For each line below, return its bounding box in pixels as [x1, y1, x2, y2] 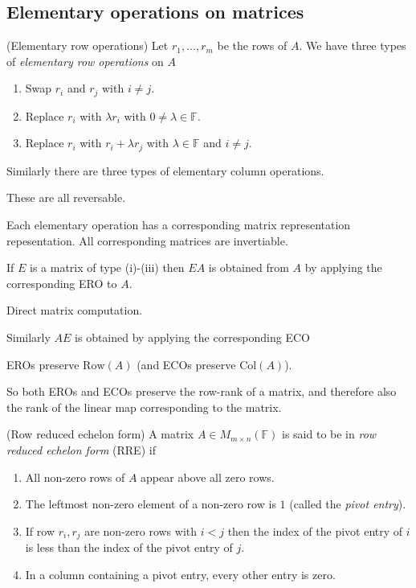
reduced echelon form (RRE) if [6, 442, 156, 458]
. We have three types [299, 37, 406, 54]
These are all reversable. [6, 189, 126, 206]
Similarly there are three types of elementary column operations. [6, 162, 324, 179]
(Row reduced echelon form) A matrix [6, 426, 194, 442]
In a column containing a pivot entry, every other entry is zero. [25, 565, 336, 582]
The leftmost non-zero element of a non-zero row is [25, 495, 276, 512]
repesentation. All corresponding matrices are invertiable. [6, 232, 288, 249]
